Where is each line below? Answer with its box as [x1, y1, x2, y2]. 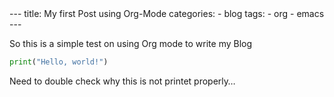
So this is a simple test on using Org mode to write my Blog [9, 38, 253, 49]
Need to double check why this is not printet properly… [9, 75, 236, 87]
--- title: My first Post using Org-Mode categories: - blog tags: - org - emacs [9, 8, 325, 19]
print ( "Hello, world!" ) [9, 57, 109, 67]
